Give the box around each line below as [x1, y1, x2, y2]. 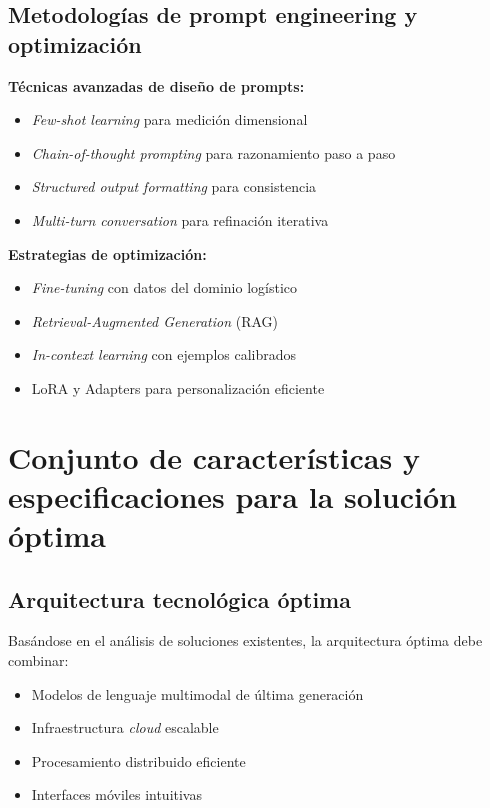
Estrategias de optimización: [8, 243, 207, 264]
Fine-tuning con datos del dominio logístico [31, 277, 298, 298]
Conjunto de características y [8, 436, 420, 477]
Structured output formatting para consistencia [31, 176, 317, 197]
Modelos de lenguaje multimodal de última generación [31, 683, 364, 704]
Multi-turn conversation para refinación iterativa [31, 209, 329, 230]
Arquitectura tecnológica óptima [8, 583, 351, 614]
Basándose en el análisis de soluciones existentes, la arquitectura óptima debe [8, 630, 483, 651]
